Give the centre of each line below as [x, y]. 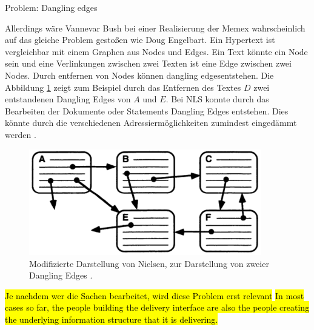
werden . [21, 134]
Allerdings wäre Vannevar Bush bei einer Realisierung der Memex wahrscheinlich [155, 28]
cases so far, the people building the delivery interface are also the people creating [157, 307]
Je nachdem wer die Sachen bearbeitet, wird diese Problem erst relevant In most [155, 295]
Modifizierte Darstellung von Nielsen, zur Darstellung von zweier [149, 263]
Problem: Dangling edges [51, 7]
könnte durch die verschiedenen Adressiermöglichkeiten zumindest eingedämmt [151, 123]
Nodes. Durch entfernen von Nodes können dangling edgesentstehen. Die [139, 75]
